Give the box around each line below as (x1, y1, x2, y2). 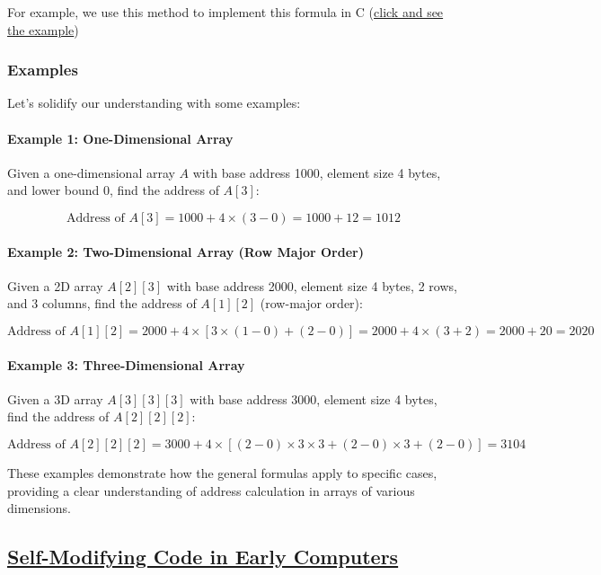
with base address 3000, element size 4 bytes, (190, 389, 437, 408)
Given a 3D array (7, 389, 103, 408)
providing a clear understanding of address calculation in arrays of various (7, 481, 415, 500)
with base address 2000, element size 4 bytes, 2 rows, (166, 276, 457, 295)
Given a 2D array (7, 276, 103, 295)
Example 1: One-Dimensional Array (7, 128, 234, 147)
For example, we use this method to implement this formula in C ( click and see (7, 3, 444, 21)
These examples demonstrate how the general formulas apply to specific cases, (7, 463, 437, 482)
